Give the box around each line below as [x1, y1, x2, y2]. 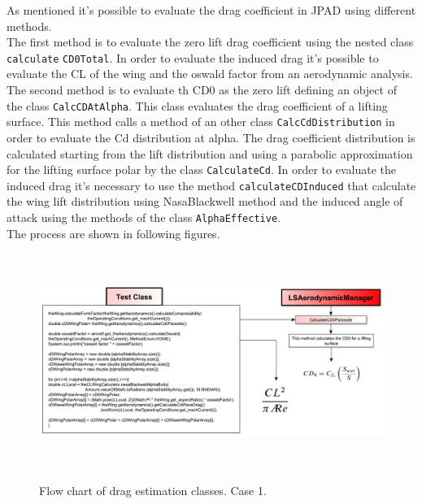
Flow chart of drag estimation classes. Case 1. [39, 482, 267, 499]
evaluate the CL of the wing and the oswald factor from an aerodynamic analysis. [7, 65, 413, 82]
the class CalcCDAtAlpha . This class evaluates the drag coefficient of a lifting [7, 97, 388, 114]
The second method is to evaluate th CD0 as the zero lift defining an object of [7, 81, 397, 98]
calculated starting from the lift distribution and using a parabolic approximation [7, 145, 413, 162]
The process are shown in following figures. [7, 224, 220, 241]
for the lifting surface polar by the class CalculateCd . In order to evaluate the [7, 161, 396, 178]
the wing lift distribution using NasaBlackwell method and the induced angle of [7, 193, 403, 210]
